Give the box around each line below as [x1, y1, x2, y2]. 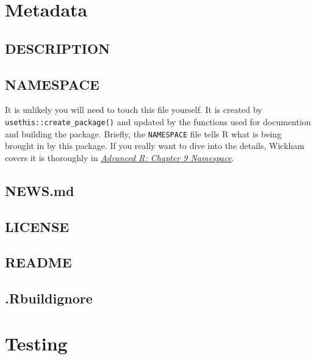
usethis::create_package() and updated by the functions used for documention [5, 115, 311, 128]
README [5, 253, 72, 272]
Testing [5, 330, 68, 355]
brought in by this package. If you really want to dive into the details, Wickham [5, 139, 305, 152]
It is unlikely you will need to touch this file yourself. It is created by [5, 103, 262, 116]
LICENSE [5, 217, 70, 236]
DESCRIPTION [5, 38, 110, 57]
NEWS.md [5, 181, 74, 200]
